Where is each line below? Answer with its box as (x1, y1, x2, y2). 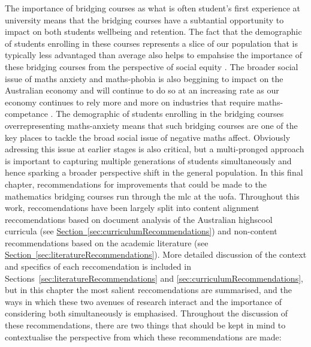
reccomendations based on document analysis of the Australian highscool (5, 213, 273, 225)
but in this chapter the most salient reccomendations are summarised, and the (5, 283, 292, 296)
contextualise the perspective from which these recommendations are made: (5, 330, 282, 343)
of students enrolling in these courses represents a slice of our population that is (5, 37, 298, 49)
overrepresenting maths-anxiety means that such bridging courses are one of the (5, 119, 298, 131)
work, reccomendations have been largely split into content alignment (5, 201, 259, 214)
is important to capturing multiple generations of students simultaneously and (5, 154, 292, 167)
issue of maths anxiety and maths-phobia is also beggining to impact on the (5, 72, 283, 85)
